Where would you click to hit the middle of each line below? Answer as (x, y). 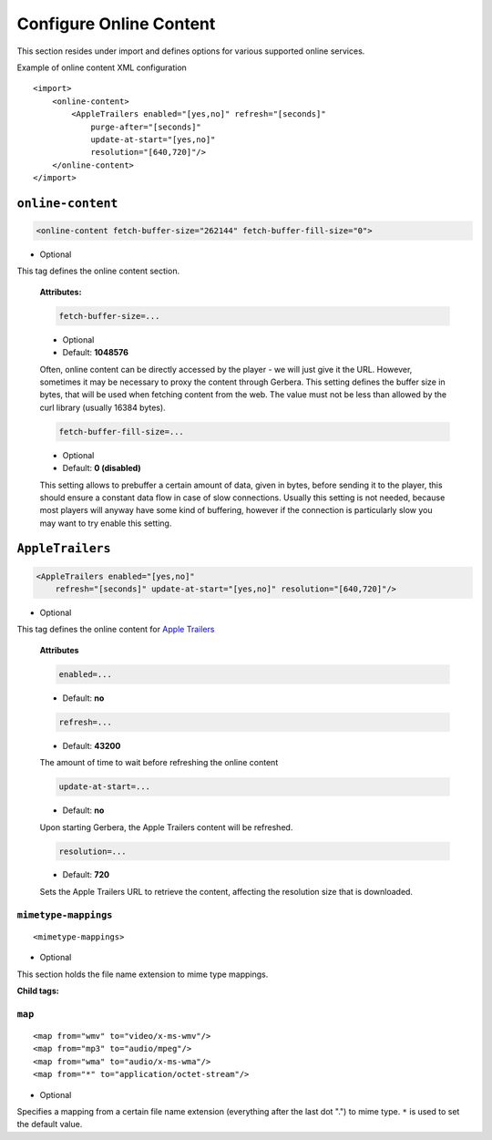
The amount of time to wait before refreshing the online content (159, 763)
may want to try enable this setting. (106, 523)
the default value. (50, 1125)
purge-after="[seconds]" (146, 127)
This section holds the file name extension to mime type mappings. (143, 974)
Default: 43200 (92, 745)
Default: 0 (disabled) (102, 468)
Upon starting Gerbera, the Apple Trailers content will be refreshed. (166, 827)
